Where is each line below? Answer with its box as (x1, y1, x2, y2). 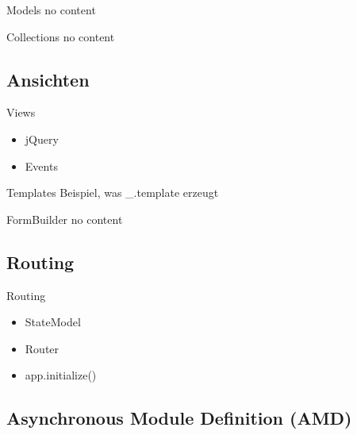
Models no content (6, 2, 96, 17)
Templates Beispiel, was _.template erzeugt (6, 184, 219, 201)
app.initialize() (25, 367, 97, 383)
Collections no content (6, 28, 115, 44)
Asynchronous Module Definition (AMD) (6, 406, 352, 430)
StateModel (25, 314, 81, 330)
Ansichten (6, 67, 90, 91)
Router (25, 340, 59, 356)
